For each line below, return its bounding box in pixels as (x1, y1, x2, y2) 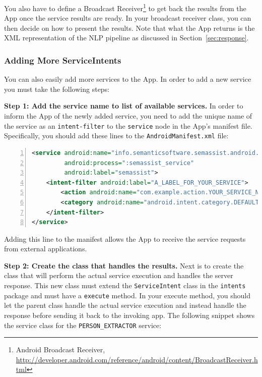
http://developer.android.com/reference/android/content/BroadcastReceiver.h (16, 354, 258, 364)
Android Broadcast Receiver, (16, 344, 105, 355)
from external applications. (4, 243, 87, 254)
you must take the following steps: (4, 83, 110, 94)
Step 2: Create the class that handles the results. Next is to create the (4, 260, 244, 271)
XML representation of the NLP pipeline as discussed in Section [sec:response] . (4, 32, 249, 43)
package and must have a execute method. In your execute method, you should (4, 290, 250, 300)
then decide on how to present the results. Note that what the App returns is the (4, 22, 255, 33)
